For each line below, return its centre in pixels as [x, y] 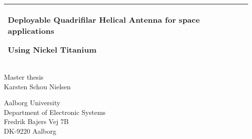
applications [31, 31]
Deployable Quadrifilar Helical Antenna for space [104, 20]
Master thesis [24, 77]
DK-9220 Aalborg [30, 131]
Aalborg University [32, 103]
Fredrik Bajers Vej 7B [36, 121]
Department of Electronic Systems [55, 112]
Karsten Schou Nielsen [37, 86]
